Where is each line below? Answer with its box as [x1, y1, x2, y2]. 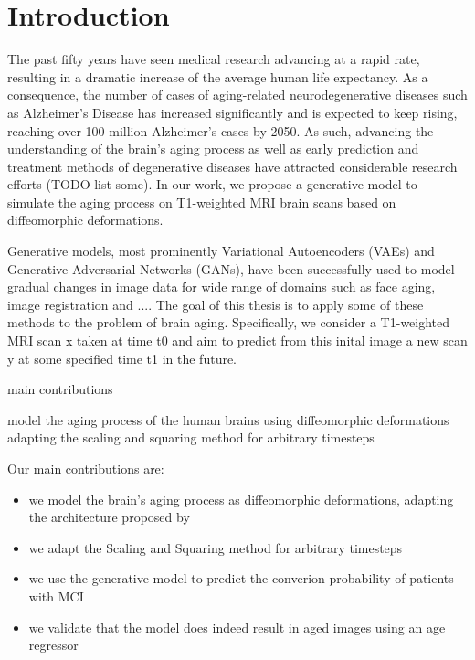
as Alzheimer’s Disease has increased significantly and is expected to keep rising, [7, 102, 458, 122]
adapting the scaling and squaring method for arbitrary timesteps [7, 428, 375, 447]
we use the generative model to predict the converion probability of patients [28, 569, 454, 588]
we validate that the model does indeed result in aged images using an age [28, 617, 446, 636]
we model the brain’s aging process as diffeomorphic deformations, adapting [28, 489, 454, 508]
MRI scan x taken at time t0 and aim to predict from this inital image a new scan [7, 331, 468, 350]
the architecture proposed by [28, 507, 190, 527]
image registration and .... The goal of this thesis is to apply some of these [7, 294, 424, 314]
